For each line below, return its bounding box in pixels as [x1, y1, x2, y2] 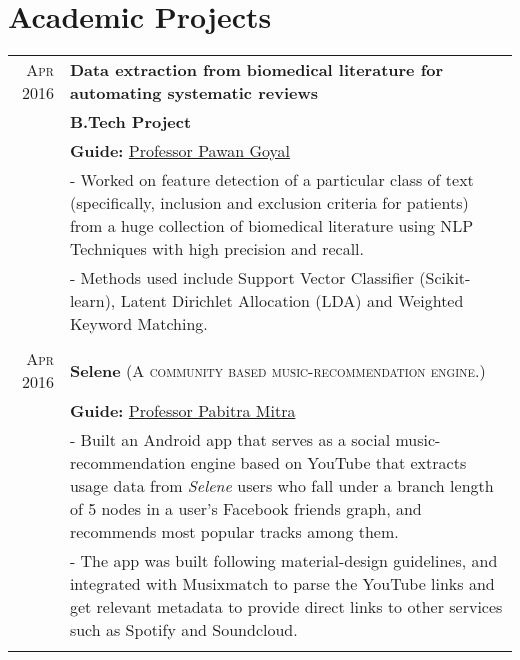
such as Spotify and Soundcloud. [69, 618, 298, 642]
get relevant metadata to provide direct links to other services [69, 595, 503, 619]
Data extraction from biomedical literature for [69, 58, 444, 82]
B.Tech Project [69, 110, 192, 134]
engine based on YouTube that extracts [190, 451, 467, 475]
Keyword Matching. [69, 312, 208, 336]
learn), [69, 289, 116, 313]
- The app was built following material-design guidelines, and [69, 549, 498, 573]
